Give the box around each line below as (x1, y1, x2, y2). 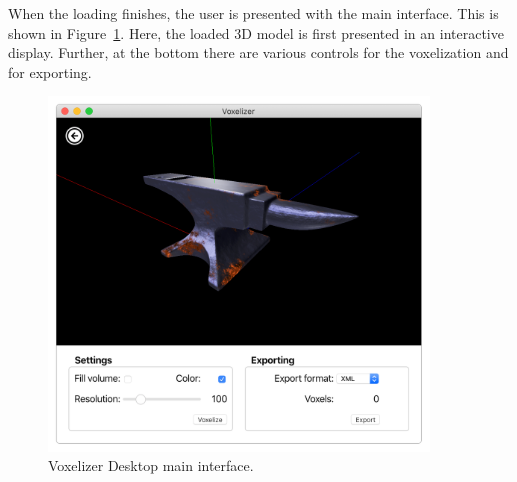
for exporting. (8, 61, 92, 82)
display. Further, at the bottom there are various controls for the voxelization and (8, 42, 509, 63)
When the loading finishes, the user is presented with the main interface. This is (8, 3, 499, 23)
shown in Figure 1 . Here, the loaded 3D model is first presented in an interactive (8, 22, 504, 43)
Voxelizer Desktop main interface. (48, 455, 254, 476)
